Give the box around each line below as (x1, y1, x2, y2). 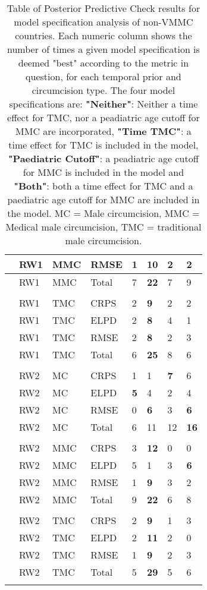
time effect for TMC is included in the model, (8, 138, 199, 152)
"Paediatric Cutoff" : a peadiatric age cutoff (8, 152, 199, 165)
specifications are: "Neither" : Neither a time (9, 97, 198, 111)
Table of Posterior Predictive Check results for (7, 1, 200, 15)
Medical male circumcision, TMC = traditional (5, 220, 202, 234)
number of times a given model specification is (7, 42, 200, 56)
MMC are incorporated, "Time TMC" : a (15, 124, 192, 138)
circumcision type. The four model (32, 83, 175, 97)
